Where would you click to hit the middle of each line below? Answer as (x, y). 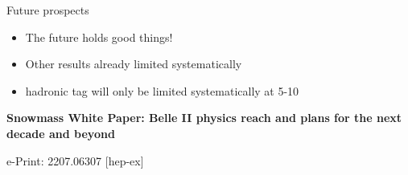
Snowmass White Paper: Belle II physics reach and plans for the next (204, 118)
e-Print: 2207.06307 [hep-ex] (75, 160)
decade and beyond (61, 133)
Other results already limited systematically (134, 64)
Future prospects (48, 10)
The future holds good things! (99, 37)
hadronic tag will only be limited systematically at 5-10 (162, 90)
